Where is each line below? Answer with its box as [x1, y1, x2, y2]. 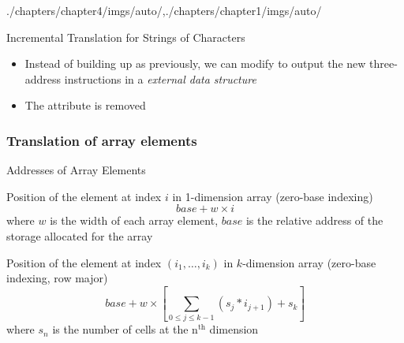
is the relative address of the [245, 212, 383, 229]
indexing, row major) [6, 270, 108, 286]
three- [369, 55, 398, 72]
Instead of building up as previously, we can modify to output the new [24, 55, 366, 72]
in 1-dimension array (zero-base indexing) [172, 188, 373, 204]
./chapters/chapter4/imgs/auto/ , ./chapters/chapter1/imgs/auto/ [6, 2, 322, 18]
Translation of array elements [6, 130, 197, 150]
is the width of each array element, [50, 212, 219, 229]
